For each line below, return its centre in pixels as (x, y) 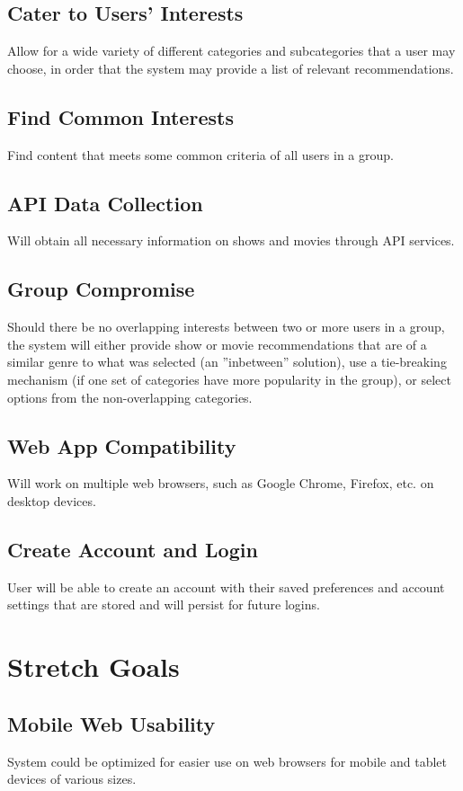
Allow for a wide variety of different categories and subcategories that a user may (231, 51)
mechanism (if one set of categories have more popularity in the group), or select (229, 379)
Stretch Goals (93, 667)
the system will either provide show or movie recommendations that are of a (217, 344)
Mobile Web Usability (111, 723)
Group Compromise (101, 289)
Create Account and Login (133, 549)
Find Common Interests (120, 116)
